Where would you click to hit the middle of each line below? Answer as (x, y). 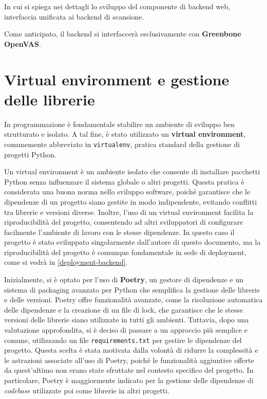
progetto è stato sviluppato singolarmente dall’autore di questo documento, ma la (132, 242)
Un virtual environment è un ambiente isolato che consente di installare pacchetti (132, 171)
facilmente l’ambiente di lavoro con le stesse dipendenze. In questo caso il (119, 232)
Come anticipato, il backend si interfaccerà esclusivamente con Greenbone (123, 34)
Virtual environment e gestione (117, 79)
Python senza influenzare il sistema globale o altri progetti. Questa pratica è (124, 181)
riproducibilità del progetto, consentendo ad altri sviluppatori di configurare (124, 222)
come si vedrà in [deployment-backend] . (66, 262)
